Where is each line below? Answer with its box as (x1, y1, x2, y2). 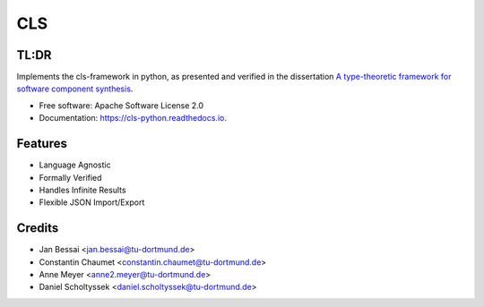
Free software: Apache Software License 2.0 (39, 99, 204, 111)
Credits (16, 220, 59, 236)
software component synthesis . (16, 83, 134, 94)
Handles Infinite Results (39, 184, 126, 195)
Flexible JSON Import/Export (39, 197, 145, 208)
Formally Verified (39, 172, 102, 183)
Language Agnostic (39, 159, 111, 170)
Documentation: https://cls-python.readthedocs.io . (39, 113, 228, 124)
